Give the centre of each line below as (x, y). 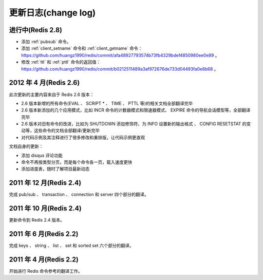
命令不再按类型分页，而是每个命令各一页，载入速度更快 (77, 162)
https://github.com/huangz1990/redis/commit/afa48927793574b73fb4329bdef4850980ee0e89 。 (120, 55)
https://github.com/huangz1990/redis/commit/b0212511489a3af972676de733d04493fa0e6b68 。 (120, 69)
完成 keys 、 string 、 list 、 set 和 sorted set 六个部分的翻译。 (71, 245)
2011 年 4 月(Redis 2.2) (44, 259)
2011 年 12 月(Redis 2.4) (45, 183)
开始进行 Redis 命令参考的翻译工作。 (46, 271)
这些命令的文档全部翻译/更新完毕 (67, 131)
